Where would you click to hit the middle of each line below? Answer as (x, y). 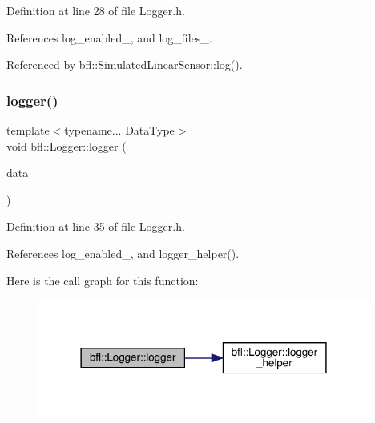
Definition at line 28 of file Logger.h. (96, 10)
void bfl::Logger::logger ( (67, 145)
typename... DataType (119, 130)
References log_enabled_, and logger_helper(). (123, 253)
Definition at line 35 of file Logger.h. (96, 226)
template (28, 130)
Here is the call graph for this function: (103, 280)
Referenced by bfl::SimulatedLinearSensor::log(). (125, 64)
